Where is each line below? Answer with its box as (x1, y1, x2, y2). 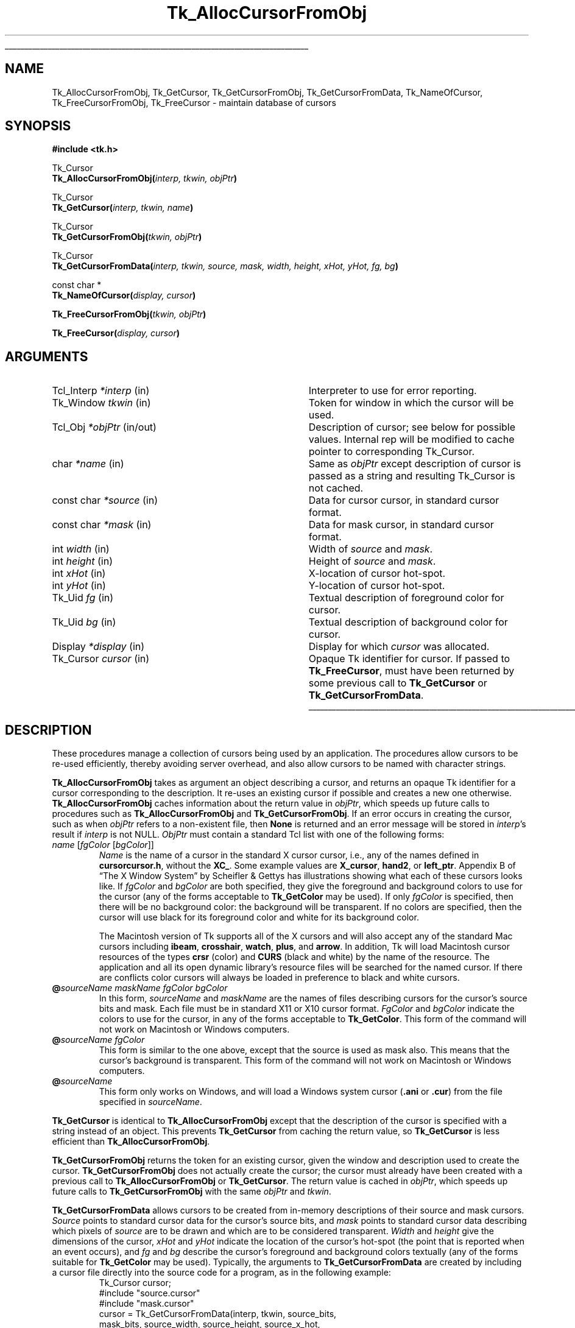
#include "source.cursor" (99, 1288, 200, 1299)
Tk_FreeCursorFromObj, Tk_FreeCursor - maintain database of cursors (52, 97, 336, 108)
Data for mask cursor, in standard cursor (308, 518, 494, 531)
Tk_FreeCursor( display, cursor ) (52, 328, 180, 339)
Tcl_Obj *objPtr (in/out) (52, 421, 157, 434)
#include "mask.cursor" (99, 1298, 194, 1309)
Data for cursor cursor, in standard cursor (308, 494, 499, 507)
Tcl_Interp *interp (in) (52, 384, 150, 397)
